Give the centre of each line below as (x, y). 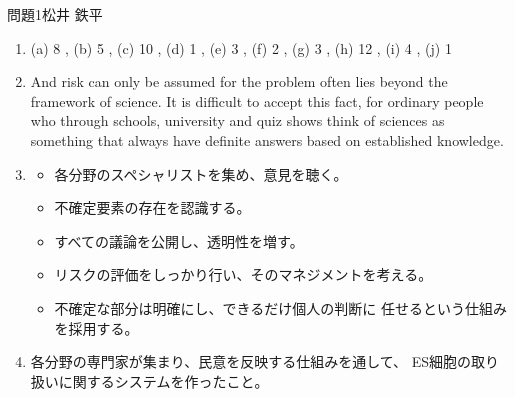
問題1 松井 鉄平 (55, 14)
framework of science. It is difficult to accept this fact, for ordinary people (257, 100)
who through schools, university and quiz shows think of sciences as (237, 120)
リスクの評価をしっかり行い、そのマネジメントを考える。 (243, 274)
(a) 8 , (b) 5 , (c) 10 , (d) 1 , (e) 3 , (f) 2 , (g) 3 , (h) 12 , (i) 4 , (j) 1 (241, 47)
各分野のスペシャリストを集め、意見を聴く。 (201, 173)
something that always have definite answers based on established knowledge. (267, 139)
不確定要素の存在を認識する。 (152, 207)
